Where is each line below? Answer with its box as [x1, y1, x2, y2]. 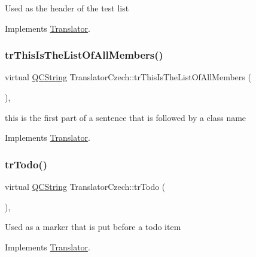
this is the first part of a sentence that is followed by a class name [5, 111, 246, 123]
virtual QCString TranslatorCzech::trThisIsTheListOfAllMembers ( [5, 71, 251, 83]
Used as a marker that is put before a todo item [5, 220, 181, 233]
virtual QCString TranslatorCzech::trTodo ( [5, 180, 166, 192]
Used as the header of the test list [5, 2, 129, 14]
